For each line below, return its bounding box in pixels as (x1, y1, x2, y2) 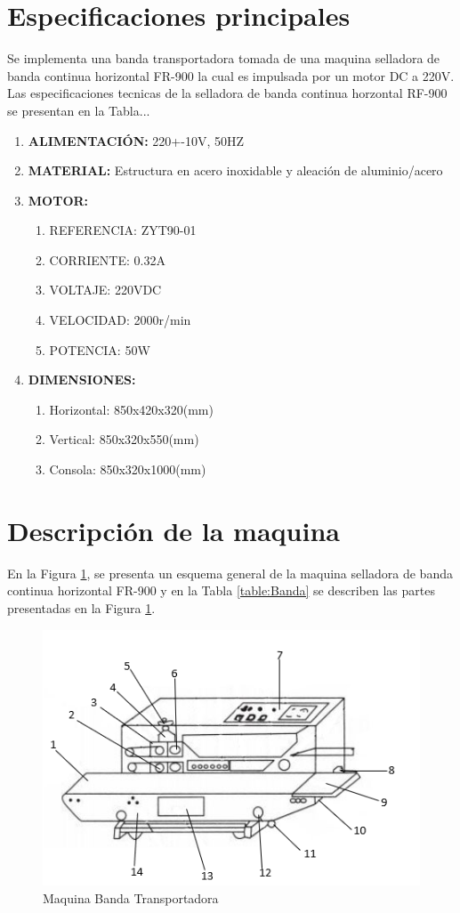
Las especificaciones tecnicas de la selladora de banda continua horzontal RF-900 (7, 84, 448, 102)
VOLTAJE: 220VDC (49, 280, 162, 299)
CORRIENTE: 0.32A (49, 250, 165, 269)
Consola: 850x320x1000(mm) (49, 460, 206, 479)
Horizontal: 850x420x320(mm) (49, 400, 214, 418)
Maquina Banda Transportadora (43, 889, 219, 908)
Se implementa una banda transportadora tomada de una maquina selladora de (7, 49, 440, 68)
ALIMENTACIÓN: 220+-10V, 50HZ (28, 131, 245, 149)
